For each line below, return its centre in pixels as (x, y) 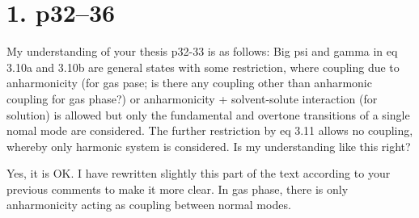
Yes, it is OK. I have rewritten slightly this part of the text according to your (199, 173)
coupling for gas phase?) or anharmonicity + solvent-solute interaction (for (192, 98)
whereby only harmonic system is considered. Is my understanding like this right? (209, 146)
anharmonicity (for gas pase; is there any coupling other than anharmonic (189, 83)
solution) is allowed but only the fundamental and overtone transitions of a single (208, 114)
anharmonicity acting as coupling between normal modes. (149, 205)
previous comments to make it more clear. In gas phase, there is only (178, 189)
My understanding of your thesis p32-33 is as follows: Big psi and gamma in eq (202, 51)
